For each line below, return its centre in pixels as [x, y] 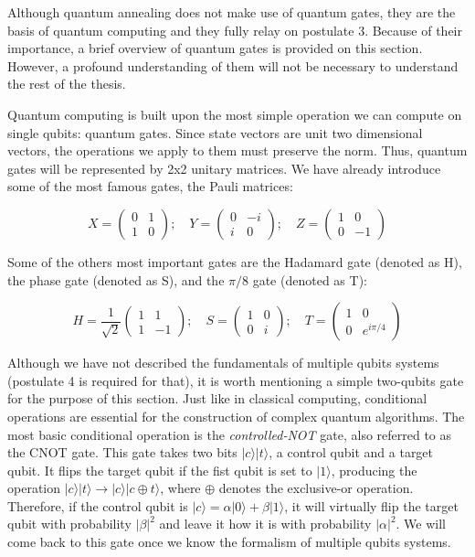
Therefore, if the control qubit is [98, 505]
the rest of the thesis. [67, 84]
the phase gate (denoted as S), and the [116, 279]
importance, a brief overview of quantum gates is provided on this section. [215, 48]
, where [180, 488]
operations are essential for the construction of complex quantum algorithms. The [236, 416]
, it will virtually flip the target [371, 505]
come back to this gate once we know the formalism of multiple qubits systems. [229, 542]
